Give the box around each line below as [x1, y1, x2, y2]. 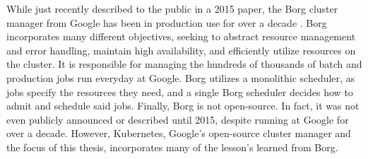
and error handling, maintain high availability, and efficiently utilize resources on [6, 42, 356, 57]
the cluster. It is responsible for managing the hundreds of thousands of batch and [6, 57, 362, 71]
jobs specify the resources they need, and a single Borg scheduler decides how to [6, 84, 353, 99]
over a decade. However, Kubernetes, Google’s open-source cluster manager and [6, 126, 351, 141]
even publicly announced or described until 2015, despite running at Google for [6, 112, 349, 126]
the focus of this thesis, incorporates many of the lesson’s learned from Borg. [6, 139, 338, 154]
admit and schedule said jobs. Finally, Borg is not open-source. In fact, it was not [6, 98, 360, 113]
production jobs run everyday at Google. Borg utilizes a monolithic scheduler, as [6, 70, 355, 85]
